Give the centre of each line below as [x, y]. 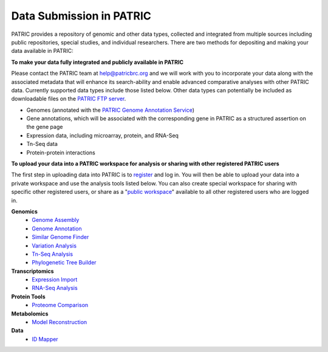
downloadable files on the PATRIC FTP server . [69, 99]
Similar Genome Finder [60, 237]
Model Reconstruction [60, 322]
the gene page [45, 127]
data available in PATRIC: [42, 51]
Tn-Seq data [42, 144]
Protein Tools [28, 296]
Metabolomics [30, 314]
